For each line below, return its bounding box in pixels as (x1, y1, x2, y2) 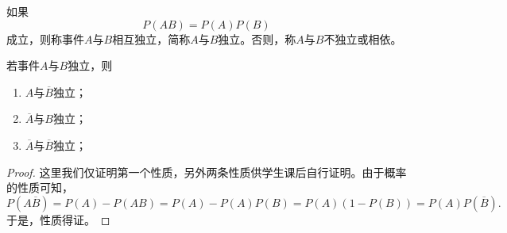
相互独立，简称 (112, 30, 191, 47)
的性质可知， (6, 179, 73, 196)
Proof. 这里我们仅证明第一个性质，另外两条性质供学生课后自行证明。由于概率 (6, 163, 407, 180)
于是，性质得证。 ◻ (6, 211, 110, 227)
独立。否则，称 (218, 30, 296, 47)
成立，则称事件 (6, 30, 84, 47)
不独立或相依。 (323, 30, 402, 47)
